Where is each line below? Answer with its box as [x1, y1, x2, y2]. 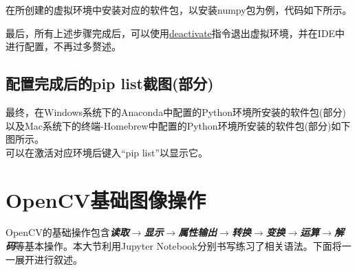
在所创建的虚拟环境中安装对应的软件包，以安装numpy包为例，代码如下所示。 [6, 3, 352, 16]
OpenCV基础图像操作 [6, 185, 206, 213]
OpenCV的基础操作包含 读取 [6, 225, 129, 239]
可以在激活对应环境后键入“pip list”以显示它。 [6, 145, 208, 159]
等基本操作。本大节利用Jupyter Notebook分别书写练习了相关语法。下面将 [15, 239, 342, 253]
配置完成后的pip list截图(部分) [6, 73, 214, 94]
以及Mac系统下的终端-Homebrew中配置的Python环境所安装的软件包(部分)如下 [6, 118, 351, 132]
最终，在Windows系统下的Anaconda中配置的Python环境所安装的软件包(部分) [6, 104, 346, 119]
